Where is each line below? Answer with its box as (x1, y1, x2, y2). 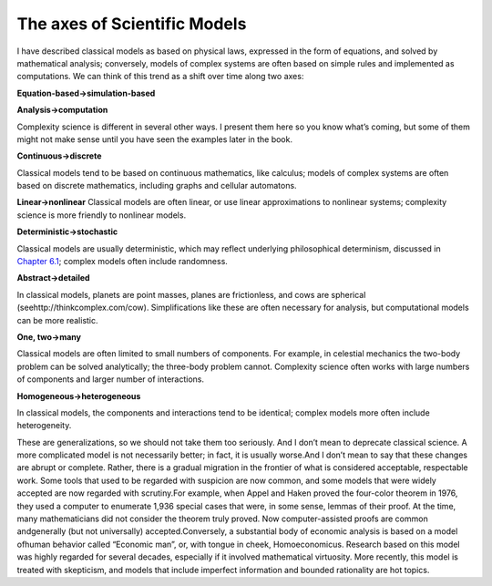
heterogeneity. (16, 420, 72, 431)
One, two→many (16, 331, 82, 342)
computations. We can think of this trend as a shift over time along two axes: (16, 71, 304, 82)
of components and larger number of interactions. (16, 374, 205, 385)
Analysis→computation (16, 105, 108, 116)
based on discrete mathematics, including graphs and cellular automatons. (16, 180, 297, 191)
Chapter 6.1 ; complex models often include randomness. (16, 256, 228, 267)
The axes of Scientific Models (16, 14, 247, 34)
